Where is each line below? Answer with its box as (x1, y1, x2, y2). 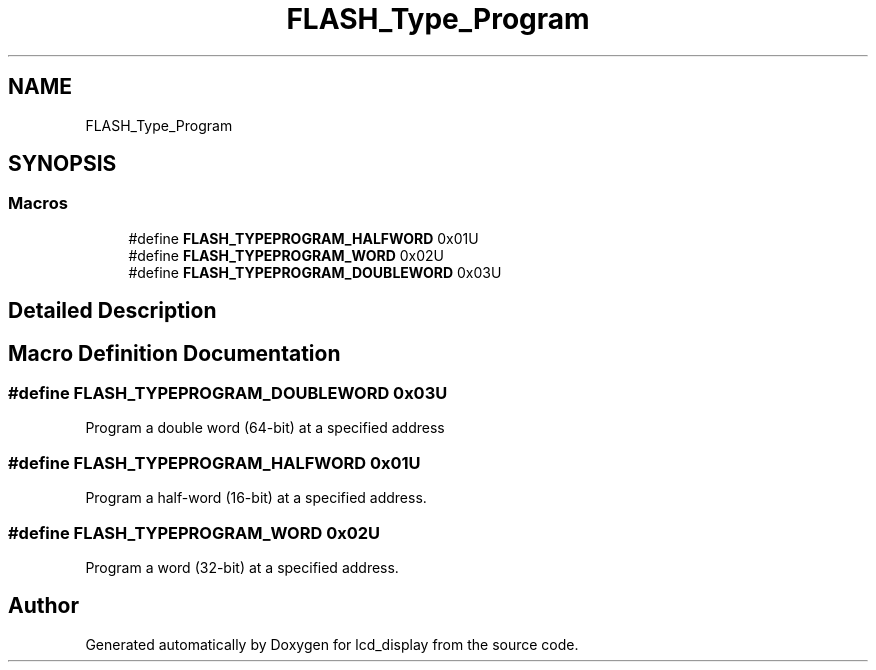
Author (8, 593, 79, 619)
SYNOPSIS (8, 151, 117, 177)
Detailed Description (8, 298, 217, 324)
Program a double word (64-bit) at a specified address (85, 419, 445, 437)
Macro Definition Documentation (8, 340, 341, 366)
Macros (8, 193, 68, 214)
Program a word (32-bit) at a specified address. (85, 558, 399, 576)
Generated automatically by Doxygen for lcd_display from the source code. (85, 635, 579, 653)
